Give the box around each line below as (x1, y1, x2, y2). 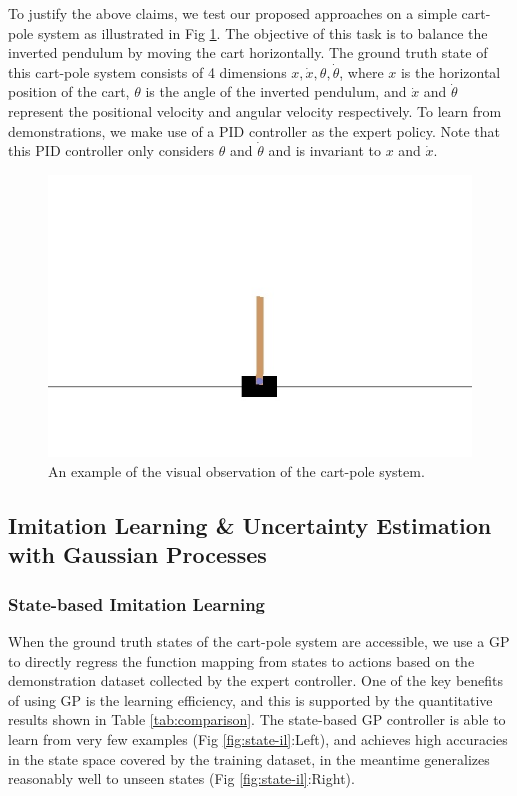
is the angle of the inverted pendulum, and (145, 81, 407, 102)
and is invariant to (268, 140, 381, 161)
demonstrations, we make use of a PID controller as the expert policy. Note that (8, 120, 500, 141)
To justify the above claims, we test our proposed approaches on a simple (8, 3, 457, 23)
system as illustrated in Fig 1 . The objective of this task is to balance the (37, 22, 488, 43)
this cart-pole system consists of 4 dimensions (8, 61, 287, 82)
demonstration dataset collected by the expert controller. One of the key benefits (8, 670, 504, 691)
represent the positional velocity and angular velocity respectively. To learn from (8, 100, 502, 121)
